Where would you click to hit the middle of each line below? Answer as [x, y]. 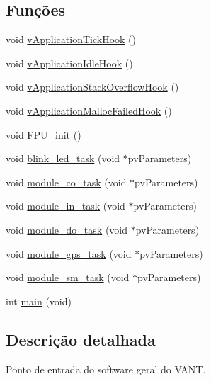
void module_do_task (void [67, 229]
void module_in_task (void [65, 206]
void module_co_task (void [66, 182]
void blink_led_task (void [63, 158]
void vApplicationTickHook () [71, 39]
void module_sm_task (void [68, 277]
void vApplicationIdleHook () [69, 63]
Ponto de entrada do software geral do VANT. [106, 369]
